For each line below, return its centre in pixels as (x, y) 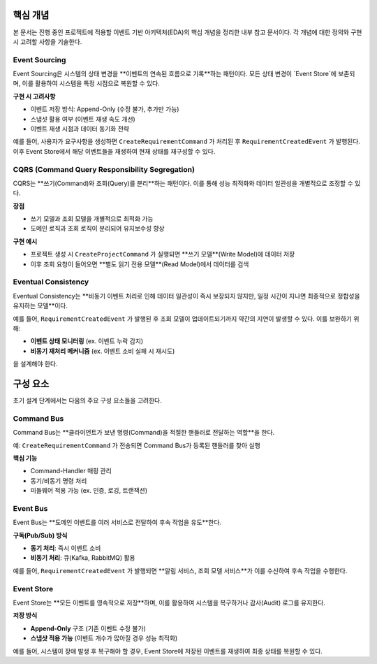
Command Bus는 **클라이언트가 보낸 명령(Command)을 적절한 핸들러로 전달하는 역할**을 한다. (144, 433)
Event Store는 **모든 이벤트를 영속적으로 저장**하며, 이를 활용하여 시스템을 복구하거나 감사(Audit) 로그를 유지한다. (169, 602)
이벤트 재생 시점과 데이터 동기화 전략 (80, 129)
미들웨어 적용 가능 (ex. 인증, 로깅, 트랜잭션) (89, 491)
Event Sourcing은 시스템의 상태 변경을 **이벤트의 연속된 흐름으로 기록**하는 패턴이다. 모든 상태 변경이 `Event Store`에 (175, 74)
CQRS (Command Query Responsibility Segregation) (104, 169)
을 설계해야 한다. (36, 364)
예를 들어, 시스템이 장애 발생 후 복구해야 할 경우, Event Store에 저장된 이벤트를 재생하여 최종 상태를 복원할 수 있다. (168, 651)
